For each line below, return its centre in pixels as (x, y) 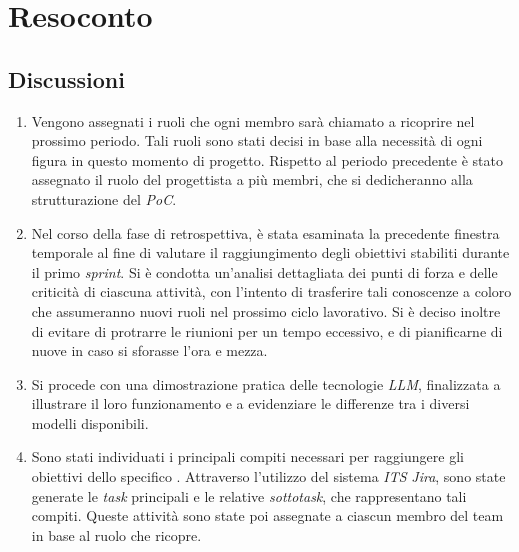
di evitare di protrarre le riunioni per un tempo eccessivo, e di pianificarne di (267, 330)
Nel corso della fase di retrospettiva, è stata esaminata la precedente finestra (265, 232)
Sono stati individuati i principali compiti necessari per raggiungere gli (247, 456)
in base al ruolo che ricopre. (116, 534)
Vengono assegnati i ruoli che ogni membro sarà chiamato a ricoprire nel (253, 120)
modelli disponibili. (90, 422)
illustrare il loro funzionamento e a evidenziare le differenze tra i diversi (250, 403)
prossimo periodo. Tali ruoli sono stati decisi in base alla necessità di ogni (257, 140)
